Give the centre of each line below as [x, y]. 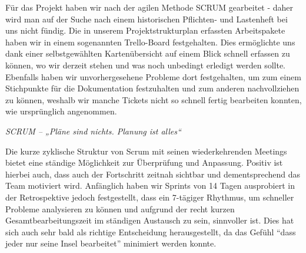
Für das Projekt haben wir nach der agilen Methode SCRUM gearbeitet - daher [149, 7]
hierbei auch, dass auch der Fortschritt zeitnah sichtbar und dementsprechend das [153, 174]
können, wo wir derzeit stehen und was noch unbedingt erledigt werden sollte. [145, 65]
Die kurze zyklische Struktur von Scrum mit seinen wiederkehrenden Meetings [146, 151]
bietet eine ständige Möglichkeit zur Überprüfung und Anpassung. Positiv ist [144, 162]
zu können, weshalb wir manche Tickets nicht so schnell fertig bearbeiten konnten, [154, 99]
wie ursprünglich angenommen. [61, 111]
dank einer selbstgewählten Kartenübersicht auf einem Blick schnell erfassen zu [148, 53]
